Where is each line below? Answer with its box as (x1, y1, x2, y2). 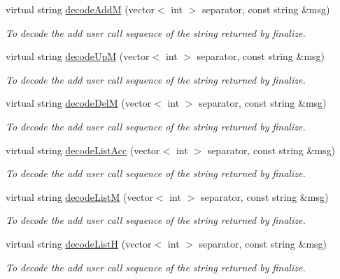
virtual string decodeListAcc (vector (6, 142, 160, 157)
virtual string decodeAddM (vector (6, 2, 155, 16)
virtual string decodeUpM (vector (6, 49, 150, 63)
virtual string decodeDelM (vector (6, 96, 152, 110)
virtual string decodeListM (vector (6, 189, 153, 204)
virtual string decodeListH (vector (6, 236, 152, 250)
